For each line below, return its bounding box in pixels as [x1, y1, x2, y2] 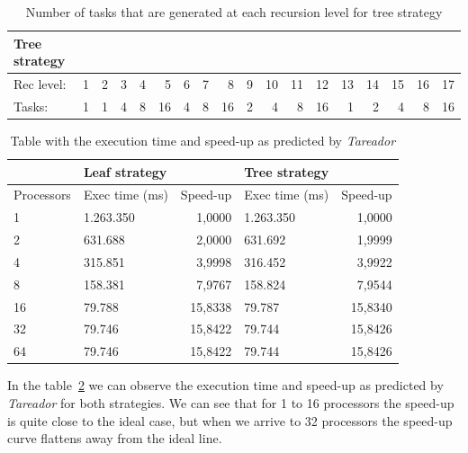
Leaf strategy [83, 162, 167, 181]
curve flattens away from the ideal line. [7, 429, 222, 448]
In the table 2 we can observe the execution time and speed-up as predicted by [7, 376, 444, 395]
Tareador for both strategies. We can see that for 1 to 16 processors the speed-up [7, 394, 454, 412]
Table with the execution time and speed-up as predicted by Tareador [10, 130, 396, 149]
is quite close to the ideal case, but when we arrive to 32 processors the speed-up [7, 411, 453, 430]
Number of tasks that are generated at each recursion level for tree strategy [25, 3, 443, 21]
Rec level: [13, 75, 67, 93]
